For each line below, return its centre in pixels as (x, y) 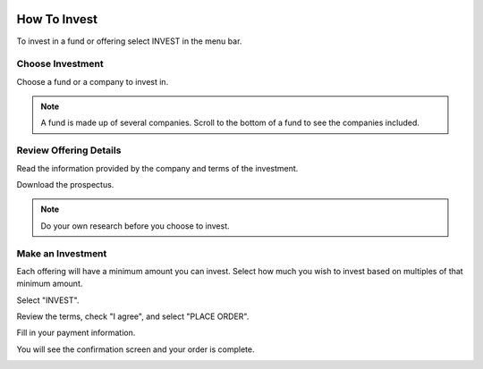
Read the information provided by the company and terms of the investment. (157, 168)
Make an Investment (62, 253)
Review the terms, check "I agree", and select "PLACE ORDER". (133, 316)
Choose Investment (60, 64)
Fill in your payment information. (76, 333)
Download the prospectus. (65, 184)
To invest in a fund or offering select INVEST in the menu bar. (129, 41)
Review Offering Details (69, 150)
